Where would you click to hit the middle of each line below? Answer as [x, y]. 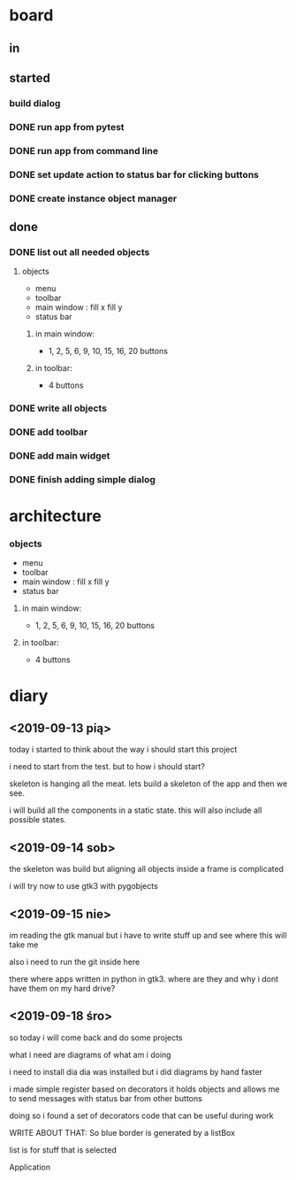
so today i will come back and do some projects [96, 1038]
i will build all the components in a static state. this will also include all [136, 810]
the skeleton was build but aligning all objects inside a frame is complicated [147, 869]
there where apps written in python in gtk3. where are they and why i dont [144, 979]
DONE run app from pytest [67, 127]
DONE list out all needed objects [80, 251]
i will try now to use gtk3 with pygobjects [84, 886]
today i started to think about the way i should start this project [123, 750]
